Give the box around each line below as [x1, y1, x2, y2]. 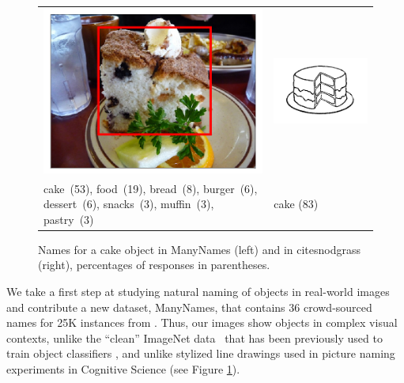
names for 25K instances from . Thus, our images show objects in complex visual [6, 314, 398, 331]
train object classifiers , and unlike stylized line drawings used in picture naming [6, 345, 395, 362]
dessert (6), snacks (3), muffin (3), [43, 195, 214, 212]
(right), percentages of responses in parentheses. [38, 256, 270, 273]
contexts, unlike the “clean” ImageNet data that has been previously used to [6, 329, 383, 346]
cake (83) [274, 195, 319, 212]
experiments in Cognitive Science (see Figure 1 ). [6, 360, 240, 377]
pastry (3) [43, 210, 94, 227]
